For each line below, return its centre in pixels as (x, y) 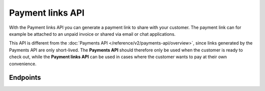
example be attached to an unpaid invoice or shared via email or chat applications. (93, 34)
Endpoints (25, 78)
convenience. (23, 64)
